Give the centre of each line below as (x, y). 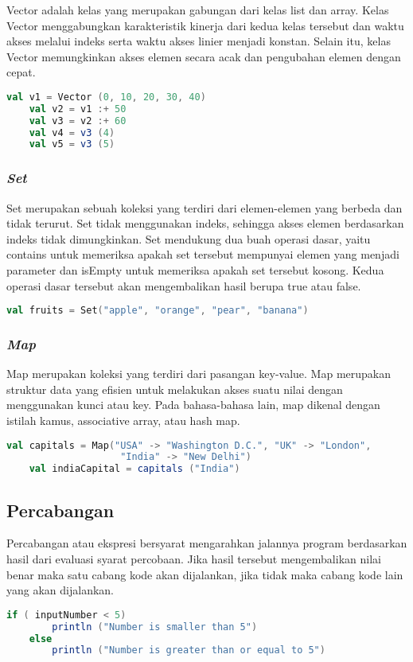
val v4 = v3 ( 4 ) (72, 132)
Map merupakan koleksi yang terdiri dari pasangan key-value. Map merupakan (199, 374)
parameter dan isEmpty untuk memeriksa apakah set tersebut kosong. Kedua (195, 269)
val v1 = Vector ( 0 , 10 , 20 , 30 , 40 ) (106, 97)
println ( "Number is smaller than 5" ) (155, 627)
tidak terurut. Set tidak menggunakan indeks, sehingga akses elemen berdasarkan (205, 223)
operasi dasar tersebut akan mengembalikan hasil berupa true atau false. (184, 285)
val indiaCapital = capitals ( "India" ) (134, 469)
